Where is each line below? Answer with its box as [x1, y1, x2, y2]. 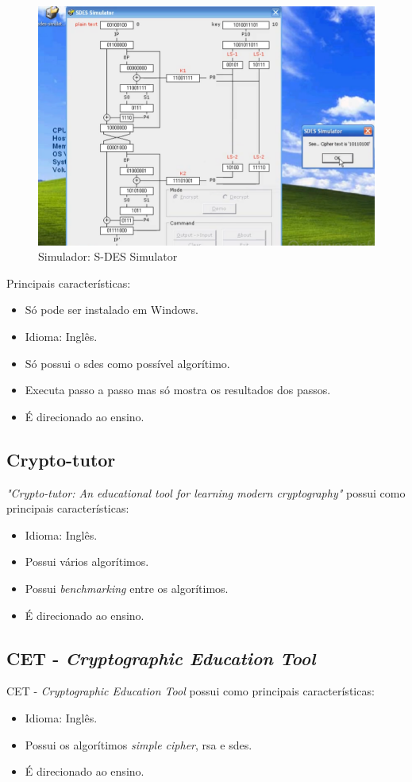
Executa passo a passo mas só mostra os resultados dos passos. [25, 381, 331, 398]
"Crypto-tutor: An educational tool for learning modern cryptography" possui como [6, 484, 406, 501]
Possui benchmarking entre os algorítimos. [25, 579, 229, 596]
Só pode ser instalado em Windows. [25, 301, 198, 318]
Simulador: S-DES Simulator [38, 248, 178, 265]
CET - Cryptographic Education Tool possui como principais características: [6, 683, 375, 699]
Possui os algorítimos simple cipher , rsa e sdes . [25, 736, 252, 753]
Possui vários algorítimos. [25, 553, 149, 570]
